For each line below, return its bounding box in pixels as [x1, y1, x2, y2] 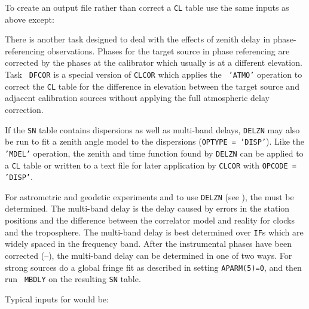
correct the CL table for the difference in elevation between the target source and [5, 79, 299, 92]
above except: [5, 13, 54, 25]
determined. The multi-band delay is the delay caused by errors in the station [5, 202, 290, 215]
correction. [5, 103, 44, 115]
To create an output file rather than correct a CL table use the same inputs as [5, 1, 289, 13]
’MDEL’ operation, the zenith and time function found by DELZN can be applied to [5, 146, 304, 159]
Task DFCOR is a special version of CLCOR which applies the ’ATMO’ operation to [5, 68, 302, 81]
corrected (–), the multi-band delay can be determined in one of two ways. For [5, 249, 292, 261]
